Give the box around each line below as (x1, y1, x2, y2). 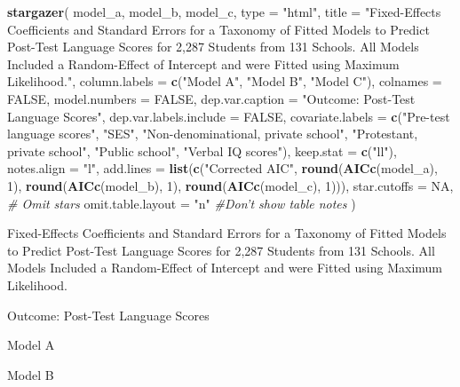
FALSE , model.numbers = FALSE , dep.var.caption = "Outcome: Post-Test (7, 89, 416, 107)
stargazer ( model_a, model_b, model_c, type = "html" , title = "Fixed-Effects (7, 3, 441, 20)
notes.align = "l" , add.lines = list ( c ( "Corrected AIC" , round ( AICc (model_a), (7, 159, 438, 178)
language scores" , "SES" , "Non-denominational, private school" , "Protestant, (7, 124, 418, 143)
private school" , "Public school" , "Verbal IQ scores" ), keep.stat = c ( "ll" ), (7, 141, 397, 160)
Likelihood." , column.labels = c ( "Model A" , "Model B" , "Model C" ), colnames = (7, 72, 442, 91)
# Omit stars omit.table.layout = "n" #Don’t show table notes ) (7, 193, 356, 212)
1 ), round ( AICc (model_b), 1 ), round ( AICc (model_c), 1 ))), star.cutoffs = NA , (7, 176, 454, 194)
